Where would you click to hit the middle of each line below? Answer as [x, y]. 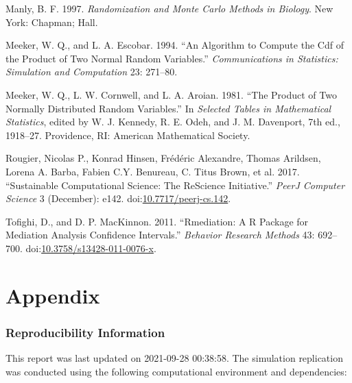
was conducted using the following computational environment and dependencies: [176, 371]
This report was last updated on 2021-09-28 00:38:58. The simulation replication [174, 358]
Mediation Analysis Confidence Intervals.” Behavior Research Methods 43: [160, 235]
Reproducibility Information [85, 332]
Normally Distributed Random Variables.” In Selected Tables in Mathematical [168, 108]
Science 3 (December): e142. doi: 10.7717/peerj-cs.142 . [118, 198]
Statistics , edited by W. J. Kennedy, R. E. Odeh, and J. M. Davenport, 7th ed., [173, 122]
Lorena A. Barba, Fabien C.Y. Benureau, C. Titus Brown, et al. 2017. [153, 171]
